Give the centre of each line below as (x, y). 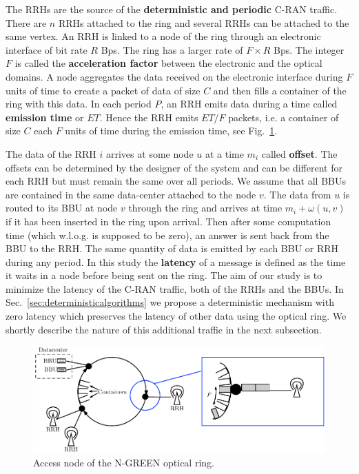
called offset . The (299, 153)
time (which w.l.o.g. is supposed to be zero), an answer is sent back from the (167, 235)
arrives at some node (150, 153)
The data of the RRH (51, 153)
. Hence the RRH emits (149, 117)
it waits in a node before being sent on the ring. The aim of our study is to (164, 275)
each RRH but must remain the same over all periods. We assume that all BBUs (176, 181)
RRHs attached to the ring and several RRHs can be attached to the (204, 22)
